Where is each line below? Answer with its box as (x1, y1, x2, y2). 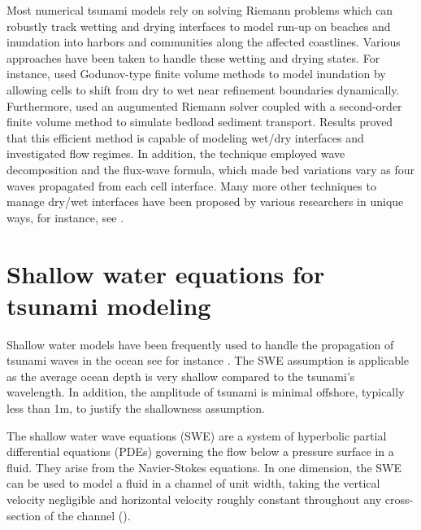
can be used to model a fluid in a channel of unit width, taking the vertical (7, 475, 380, 492)
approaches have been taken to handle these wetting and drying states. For (7, 49, 380, 66)
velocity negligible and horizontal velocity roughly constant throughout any (7, 490, 382, 507)
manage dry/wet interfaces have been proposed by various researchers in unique (7, 193, 404, 210)
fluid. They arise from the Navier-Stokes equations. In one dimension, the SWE (7, 458, 401, 475)
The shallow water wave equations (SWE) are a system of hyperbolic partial (7, 427, 387, 444)
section (7, 506, 41, 523)
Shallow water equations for (7, 256, 325, 290)
